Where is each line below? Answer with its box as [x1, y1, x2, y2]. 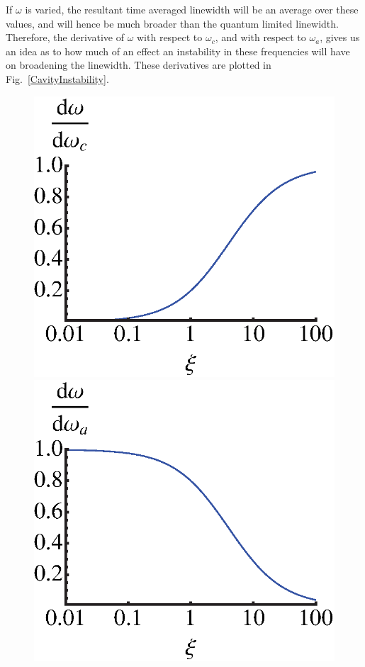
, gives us [320, 30, 360, 45]
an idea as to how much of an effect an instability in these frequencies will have [6, 43, 350, 58]
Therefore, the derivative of [6, 30, 124, 45]
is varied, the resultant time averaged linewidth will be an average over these [25, 2, 359, 16]
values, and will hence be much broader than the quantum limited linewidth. [6, 16, 339, 30]
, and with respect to [215, 30, 306, 45]
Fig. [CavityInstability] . [6, 71, 109, 86]
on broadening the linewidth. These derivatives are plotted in [6, 57, 271, 72]
